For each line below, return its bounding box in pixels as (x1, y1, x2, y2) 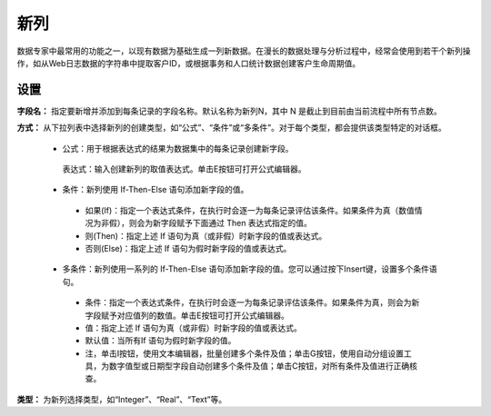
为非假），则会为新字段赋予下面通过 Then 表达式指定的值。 (92, 218, 313, 229)
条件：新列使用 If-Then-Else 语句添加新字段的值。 (62, 184, 249, 195)
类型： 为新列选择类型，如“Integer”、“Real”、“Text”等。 (16, 393, 227, 404)
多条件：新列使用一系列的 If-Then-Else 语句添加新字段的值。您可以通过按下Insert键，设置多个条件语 (62, 263, 438, 274)
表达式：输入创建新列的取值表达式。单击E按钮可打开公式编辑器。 (62, 163, 306, 174)
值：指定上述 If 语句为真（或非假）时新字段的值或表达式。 (85, 322, 302, 333)
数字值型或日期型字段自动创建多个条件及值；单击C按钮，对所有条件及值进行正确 (108, 361, 410, 371)
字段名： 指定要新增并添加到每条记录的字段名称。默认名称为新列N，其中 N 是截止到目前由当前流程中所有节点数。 (16, 105, 442, 116)
